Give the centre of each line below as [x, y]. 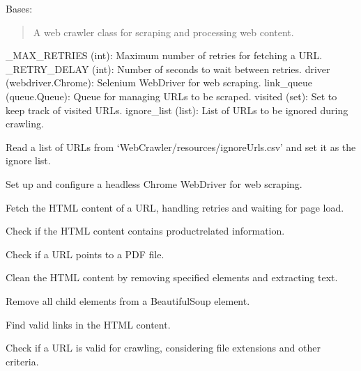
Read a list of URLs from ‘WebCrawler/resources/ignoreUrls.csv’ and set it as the [181, 147]
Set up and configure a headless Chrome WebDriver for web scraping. [154, 183]
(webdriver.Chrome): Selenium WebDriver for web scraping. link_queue [159, 82]
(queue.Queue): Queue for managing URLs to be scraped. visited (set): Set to [171, 96]
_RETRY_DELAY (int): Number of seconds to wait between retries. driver [168, 69]
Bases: [19, 8]
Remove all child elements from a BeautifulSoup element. [128, 300]
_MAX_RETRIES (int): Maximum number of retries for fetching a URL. [164, 55]
